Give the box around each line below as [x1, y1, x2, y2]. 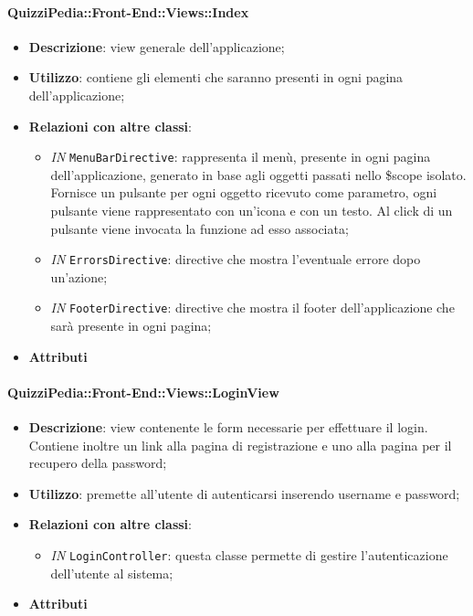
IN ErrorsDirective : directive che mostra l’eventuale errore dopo [50, 250, 421, 269]
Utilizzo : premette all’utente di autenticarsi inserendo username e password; [28, 483, 460, 503]
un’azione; [50, 267, 108, 286]
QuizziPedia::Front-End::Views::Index [7, 2, 249, 21]
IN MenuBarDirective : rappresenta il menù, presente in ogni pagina [50, 147, 431, 166]
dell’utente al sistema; [50, 563, 173, 582]
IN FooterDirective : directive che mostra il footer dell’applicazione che [50, 298, 455, 317]
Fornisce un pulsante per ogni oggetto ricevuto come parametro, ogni [50, 183, 437, 202]
